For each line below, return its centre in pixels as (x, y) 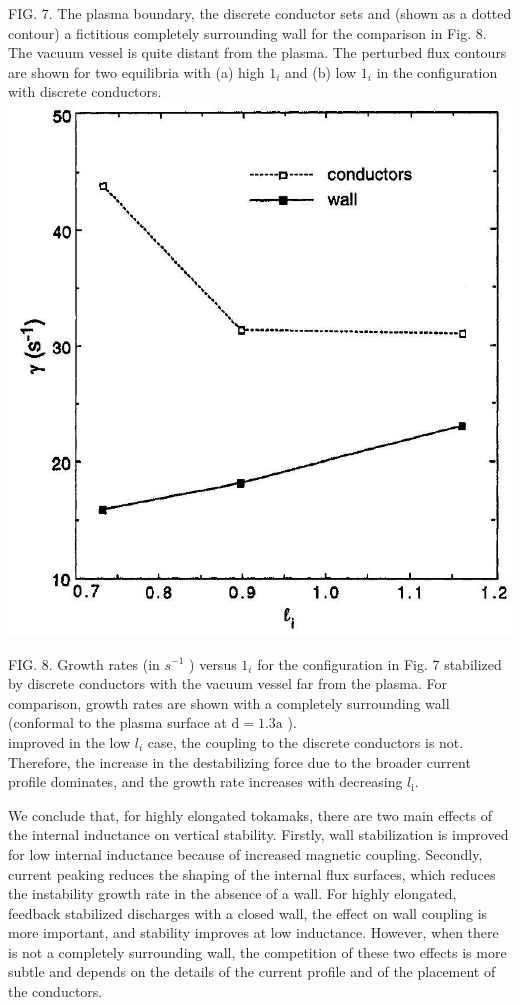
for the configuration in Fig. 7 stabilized (379, 663)
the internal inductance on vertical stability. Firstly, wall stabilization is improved (258, 834)
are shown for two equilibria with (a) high (136, 71)
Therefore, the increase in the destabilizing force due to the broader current (239, 761)
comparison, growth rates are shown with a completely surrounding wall (229, 702)
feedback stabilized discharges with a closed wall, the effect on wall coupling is (248, 912)
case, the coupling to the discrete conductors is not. (305, 741)
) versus (213, 663)
